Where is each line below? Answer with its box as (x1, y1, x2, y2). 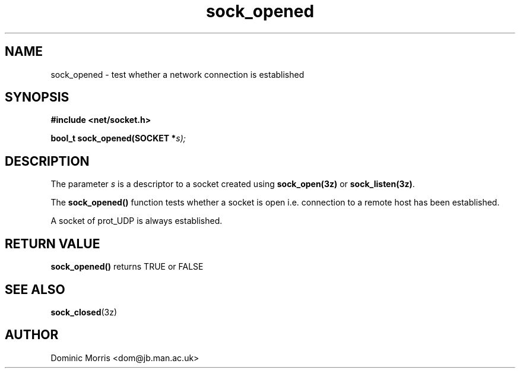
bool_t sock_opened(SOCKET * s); (50, 133, 186, 144)
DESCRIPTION (5, 153, 90, 169)
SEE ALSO (5, 282, 65, 297)
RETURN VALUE (5, 236, 100, 251)
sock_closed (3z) (50, 306, 118, 317)
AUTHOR (5, 327, 59, 343)
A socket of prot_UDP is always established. (50, 216, 223, 226)
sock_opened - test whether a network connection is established (50, 69, 305, 80)
